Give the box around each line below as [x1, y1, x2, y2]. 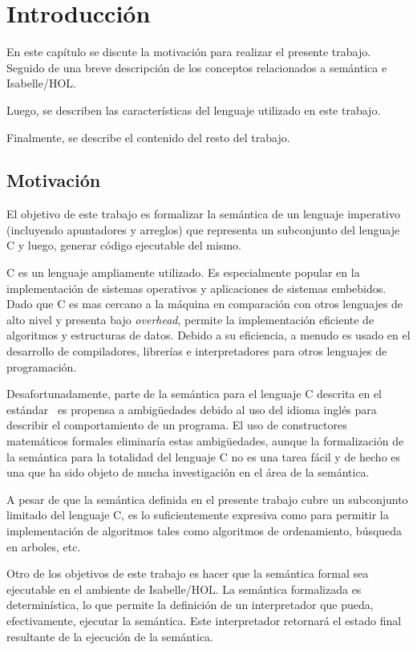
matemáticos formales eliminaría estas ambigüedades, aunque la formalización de [6, 433, 404, 449]
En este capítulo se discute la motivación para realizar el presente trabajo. [6, 43, 371, 60]
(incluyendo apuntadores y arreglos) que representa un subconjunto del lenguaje [6, 221, 400, 238]
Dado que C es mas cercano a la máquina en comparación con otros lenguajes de [6, 295, 403, 312]
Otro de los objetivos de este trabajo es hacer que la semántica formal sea [6, 565, 369, 582]
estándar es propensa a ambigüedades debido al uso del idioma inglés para [6, 400, 377, 417]
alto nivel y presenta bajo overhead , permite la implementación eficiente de [6, 311, 374, 327]
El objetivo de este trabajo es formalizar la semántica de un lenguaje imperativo [6, 205, 400, 222]
